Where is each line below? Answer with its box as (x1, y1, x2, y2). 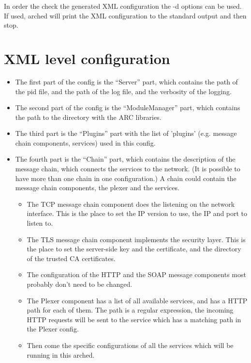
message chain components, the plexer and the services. (15, 182, 179, 193)
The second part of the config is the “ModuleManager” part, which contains (15, 102, 240, 113)
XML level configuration (4, 48, 170, 68)
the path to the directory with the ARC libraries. (15, 112, 162, 122)
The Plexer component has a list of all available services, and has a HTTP (27, 295, 248, 305)
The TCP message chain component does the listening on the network (27, 198, 235, 209)
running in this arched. (27, 349, 95, 360)
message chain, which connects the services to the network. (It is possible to (15, 164, 240, 174)
